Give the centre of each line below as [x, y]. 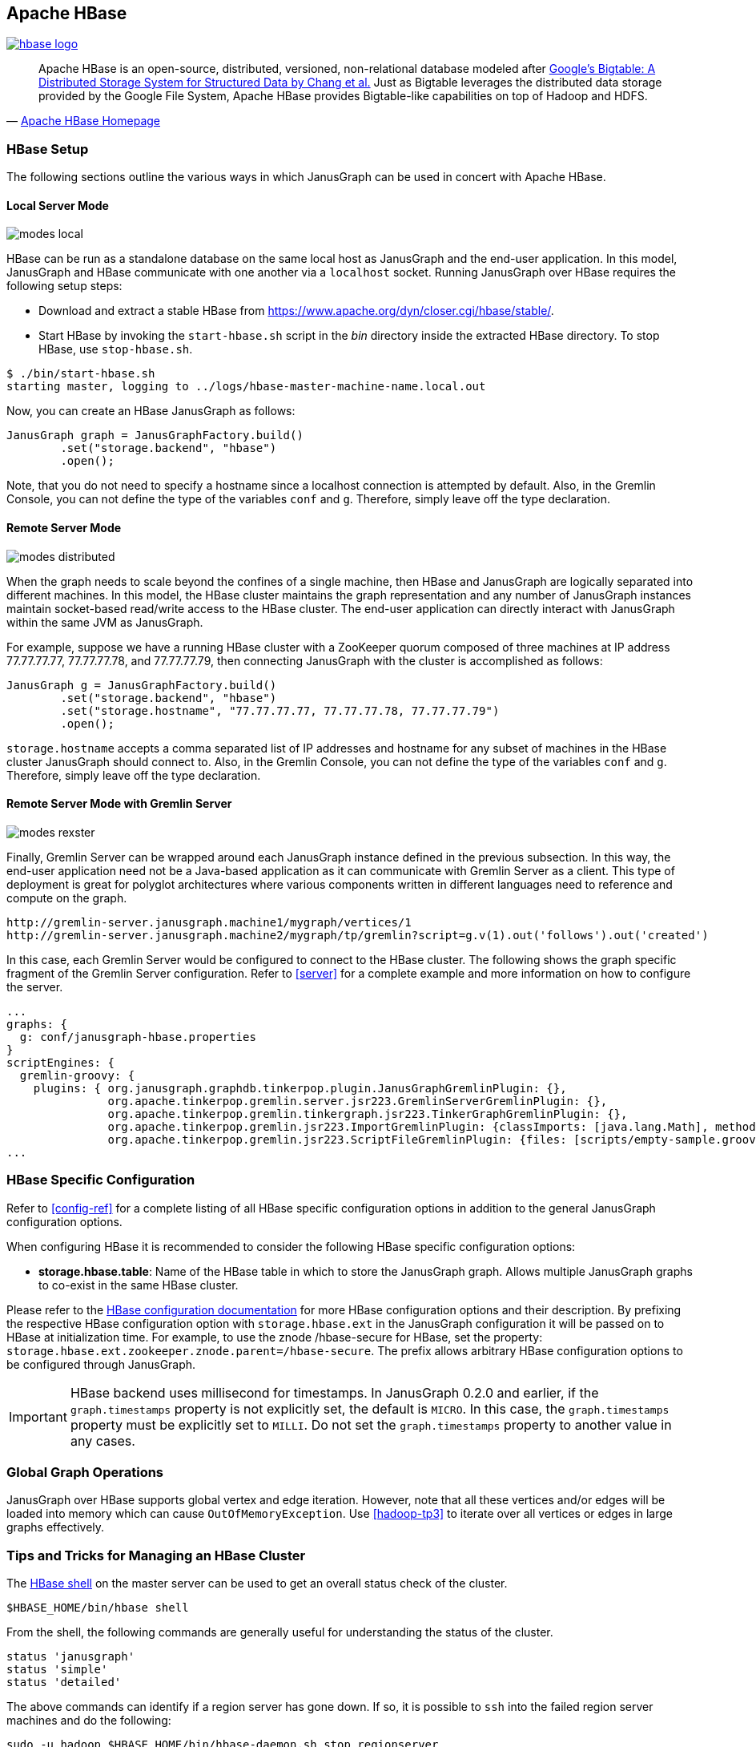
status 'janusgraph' [71, 1657]
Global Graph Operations [85, 1472]
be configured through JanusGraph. [101, 1364]
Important [38, 1416]
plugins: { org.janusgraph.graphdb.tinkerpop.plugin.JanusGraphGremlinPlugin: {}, [300, 1088]
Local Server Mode [58, 205]
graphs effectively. [56, 1527]
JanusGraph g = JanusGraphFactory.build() [142, 685]
